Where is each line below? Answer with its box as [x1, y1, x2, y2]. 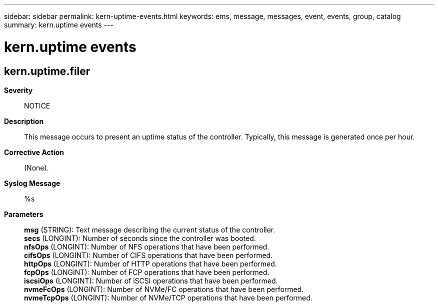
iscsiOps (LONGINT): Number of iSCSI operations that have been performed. [24, 276, 278, 285]
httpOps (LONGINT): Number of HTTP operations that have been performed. [24, 259, 277, 268]
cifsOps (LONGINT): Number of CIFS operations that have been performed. [24, 250, 273, 259]
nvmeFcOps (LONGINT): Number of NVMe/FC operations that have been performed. [24, 284, 304, 293]
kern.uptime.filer [4, 64, 90, 77]
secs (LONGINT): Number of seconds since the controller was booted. [24, 233, 256, 242]
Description [4, 116, 44, 125]
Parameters [4, 209, 43, 218]
